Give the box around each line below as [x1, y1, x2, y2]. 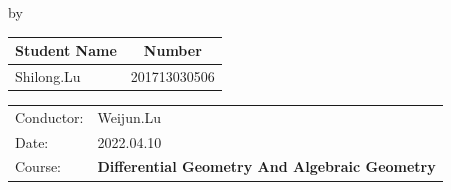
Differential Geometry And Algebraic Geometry [97, 156, 436, 177]
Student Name [15, 40, 117, 61]
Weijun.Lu [97, 106, 162, 127]
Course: [15, 156, 62, 177]
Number [143, 40, 202, 61]
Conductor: [15, 106, 84, 127]
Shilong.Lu [15, 65, 81, 86]
